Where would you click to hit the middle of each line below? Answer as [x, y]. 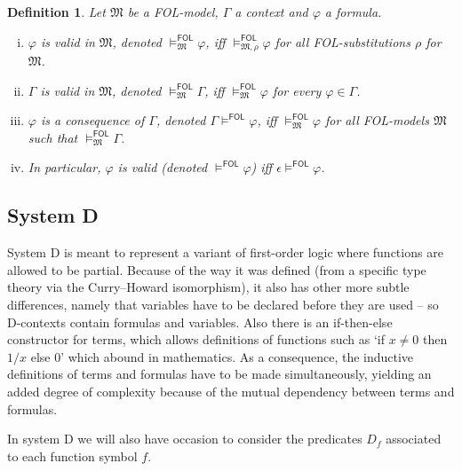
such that [53, 137]
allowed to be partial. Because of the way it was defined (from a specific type [217, 269]
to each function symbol [72, 455]
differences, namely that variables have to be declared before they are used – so [223, 304]
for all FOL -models [377, 120]
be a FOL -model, [173, 12]
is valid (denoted [163, 167]
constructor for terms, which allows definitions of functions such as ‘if [196, 339]
